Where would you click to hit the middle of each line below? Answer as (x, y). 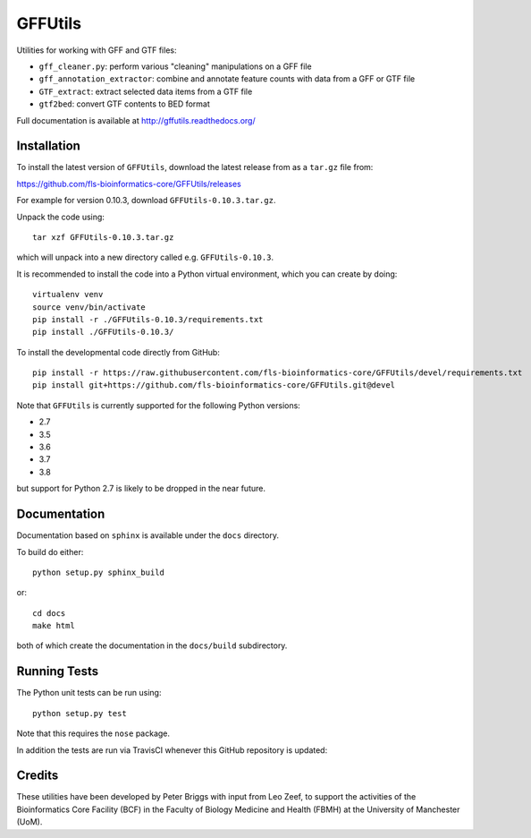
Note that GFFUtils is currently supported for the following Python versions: (159, 405)
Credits (38, 776)
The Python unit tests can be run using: (89, 693)
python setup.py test (80, 713)
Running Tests (57, 671)
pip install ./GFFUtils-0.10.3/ (103, 332)
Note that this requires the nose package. (93, 733)
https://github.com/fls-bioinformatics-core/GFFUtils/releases (129, 184)
